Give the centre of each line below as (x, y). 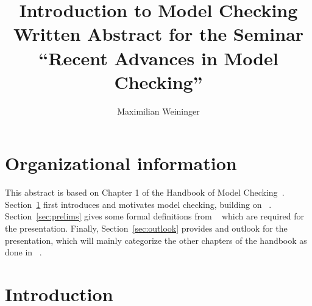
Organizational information (121, 163)
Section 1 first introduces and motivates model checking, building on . (138, 204)
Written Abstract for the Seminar (158, 34)
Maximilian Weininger (158, 111)
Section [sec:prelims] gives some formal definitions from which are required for (155, 216)
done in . (23, 252)
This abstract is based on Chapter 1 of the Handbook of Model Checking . (145, 192)
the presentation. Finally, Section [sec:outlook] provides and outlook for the (146, 228)
